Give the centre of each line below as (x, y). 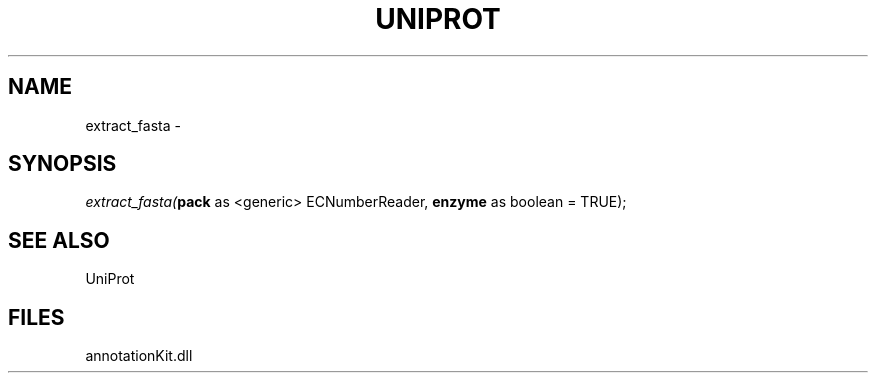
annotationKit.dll (139, 356)
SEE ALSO (59, 240)
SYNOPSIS (62, 164)
